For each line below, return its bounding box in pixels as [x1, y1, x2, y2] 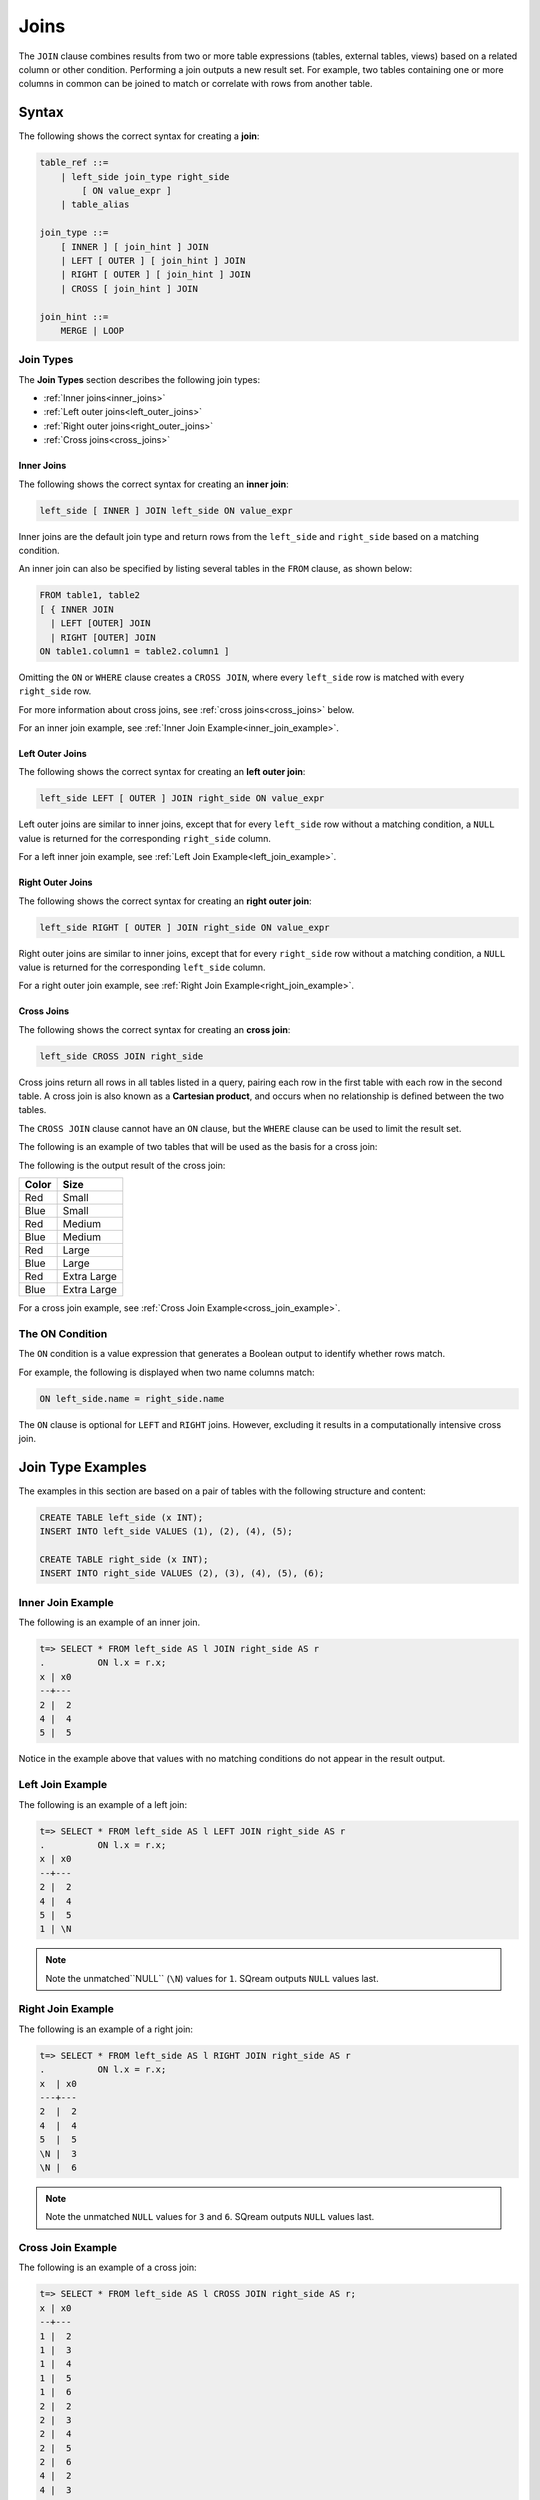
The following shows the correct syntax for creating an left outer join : [18, 766, 306, 778]
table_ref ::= [39, 157, 109, 169]
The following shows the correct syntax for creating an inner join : [18, 478, 289, 490]
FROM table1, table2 [39, 590, 140, 601]
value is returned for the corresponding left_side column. [18, 961, 266, 973]
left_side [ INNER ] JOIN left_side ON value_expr [39, 505, 294, 516]
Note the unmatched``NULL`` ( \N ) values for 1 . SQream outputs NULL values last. [45, 1972, 379, 1984]
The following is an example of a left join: [18, 1798, 188, 1810]
